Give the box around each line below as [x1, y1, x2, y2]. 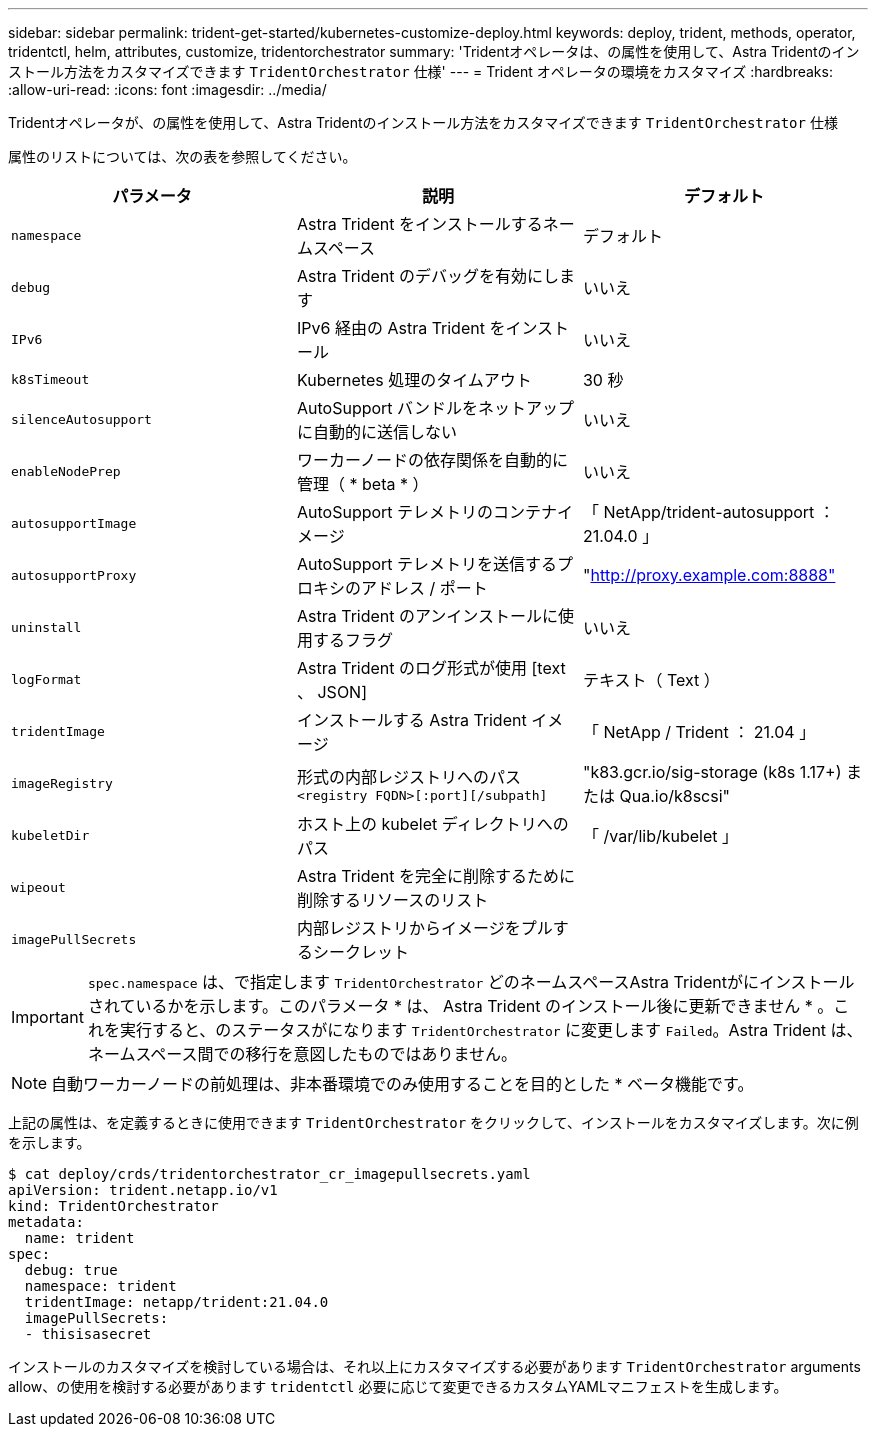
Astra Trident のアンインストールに [296, 606, 559, 626]
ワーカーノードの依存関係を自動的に [296, 450, 569, 470]
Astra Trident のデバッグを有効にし [296, 266, 560, 286]
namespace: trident [24, 1278, 177, 1294]
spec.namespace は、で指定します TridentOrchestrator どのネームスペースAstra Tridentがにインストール [87, 972, 855, 992]
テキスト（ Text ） [582, 670, 720, 690]
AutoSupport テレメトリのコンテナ [296, 502, 558, 522]
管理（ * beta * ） [296, 474, 429, 494]
